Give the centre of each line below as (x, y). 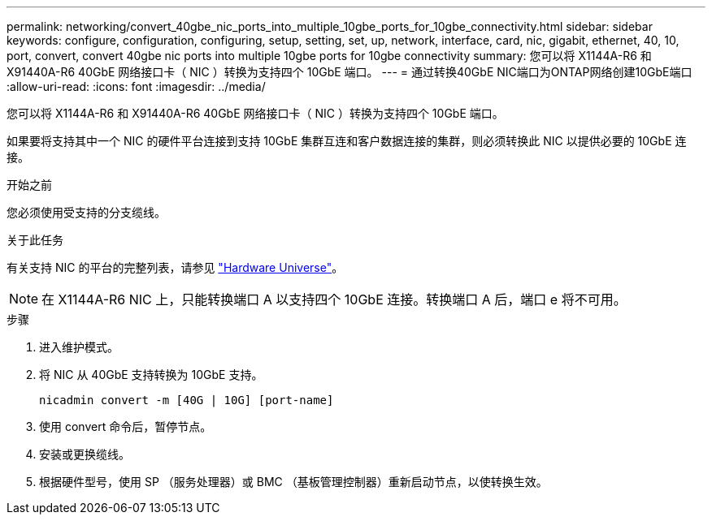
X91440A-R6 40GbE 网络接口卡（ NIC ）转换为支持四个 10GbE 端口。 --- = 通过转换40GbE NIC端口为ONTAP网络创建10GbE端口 (349, 72)
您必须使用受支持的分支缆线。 (86, 212)
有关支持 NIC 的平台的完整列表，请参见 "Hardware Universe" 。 (175, 267)
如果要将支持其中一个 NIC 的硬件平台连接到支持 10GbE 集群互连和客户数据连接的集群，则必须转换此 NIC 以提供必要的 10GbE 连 (347, 141)
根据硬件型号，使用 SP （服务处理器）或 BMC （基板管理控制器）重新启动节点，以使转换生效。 (293, 482)
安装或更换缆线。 (85, 454)
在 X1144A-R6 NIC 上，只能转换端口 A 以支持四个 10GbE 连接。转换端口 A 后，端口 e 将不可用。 (334, 299)
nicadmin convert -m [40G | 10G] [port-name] (187, 400)
